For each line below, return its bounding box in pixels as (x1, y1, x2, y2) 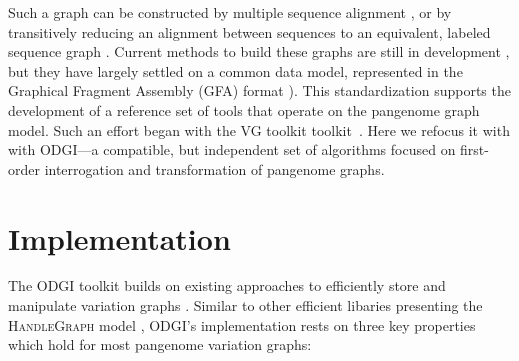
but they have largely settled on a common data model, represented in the (8, 60, 463, 81)
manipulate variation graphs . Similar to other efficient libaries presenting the (8, 295, 483, 316)
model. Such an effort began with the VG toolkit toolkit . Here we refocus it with (8, 119, 510, 140)
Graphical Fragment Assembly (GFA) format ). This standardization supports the (8, 80, 511, 101)
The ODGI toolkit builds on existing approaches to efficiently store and (8, 275, 446, 296)
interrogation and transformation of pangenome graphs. (44, 158, 385, 179)
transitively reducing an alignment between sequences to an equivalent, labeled (8, 21, 491, 42)
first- (460, 139, 489, 160)
